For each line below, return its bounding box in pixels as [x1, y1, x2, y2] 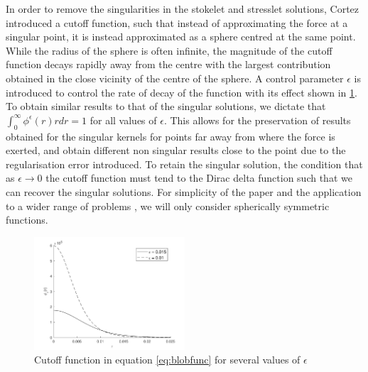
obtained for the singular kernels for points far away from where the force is [6, 128, 335, 143]
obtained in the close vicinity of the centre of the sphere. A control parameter [6, 70, 344, 85]
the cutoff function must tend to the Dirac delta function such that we [45, 170, 352, 185]
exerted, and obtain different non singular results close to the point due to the [6, 143, 346, 158]
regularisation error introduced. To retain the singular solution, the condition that [6, 156, 363, 171]
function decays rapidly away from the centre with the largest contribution [6, 57, 331, 72]
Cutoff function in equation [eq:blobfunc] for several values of [34, 352, 301, 367]
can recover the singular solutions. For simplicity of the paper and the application [6, 184, 362, 199]
